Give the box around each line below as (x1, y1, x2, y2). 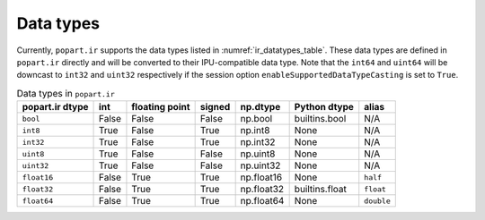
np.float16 (240, 171, 283, 183)
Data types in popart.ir (16, 87, 116, 99)
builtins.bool (294, 113, 347, 125)
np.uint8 (240, 148, 276, 160)
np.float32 (240, 183, 285, 196)
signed (199, 101, 231, 114)
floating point (131, 101, 190, 114)
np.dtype (240, 101, 281, 114)
